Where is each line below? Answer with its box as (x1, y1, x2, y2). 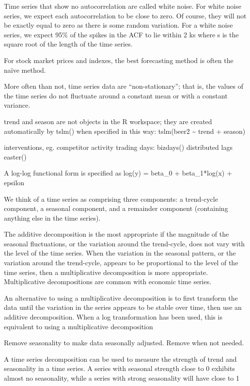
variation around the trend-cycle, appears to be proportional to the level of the (4, 257, 238, 268)
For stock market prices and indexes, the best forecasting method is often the (4, 55, 234, 65)
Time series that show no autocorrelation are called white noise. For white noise (4, 1, 241, 11)
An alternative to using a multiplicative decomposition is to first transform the (4, 292, 238, 303)
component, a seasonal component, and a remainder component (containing (4, 203, 228, 213)
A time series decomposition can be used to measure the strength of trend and (4, 354, 237, 364)
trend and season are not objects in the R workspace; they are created (4, 116, 212, 126)
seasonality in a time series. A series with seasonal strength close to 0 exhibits (4, 363, 235, 373)
